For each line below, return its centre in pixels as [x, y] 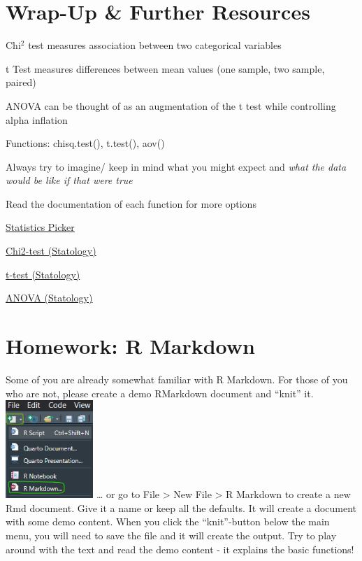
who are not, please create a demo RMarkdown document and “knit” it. [160, 393]
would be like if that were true [69, 180]
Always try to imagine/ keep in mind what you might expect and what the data [176, 166]
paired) [21, 82]
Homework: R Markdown [130, 346]
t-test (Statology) [43, 274]
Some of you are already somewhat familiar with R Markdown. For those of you [177, 379]
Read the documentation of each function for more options [131, 203]
